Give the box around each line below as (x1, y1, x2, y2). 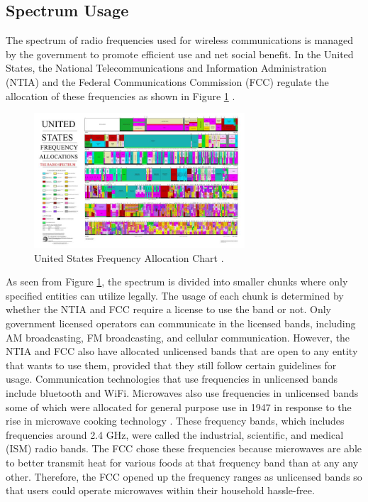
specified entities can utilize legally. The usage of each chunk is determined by (6, 288, 344, 302)
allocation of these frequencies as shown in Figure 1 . (6, 88, 235, 103)
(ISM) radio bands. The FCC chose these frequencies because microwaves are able (6, 441, 362, 456)
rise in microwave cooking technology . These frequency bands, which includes (6, 413, 345, 428)
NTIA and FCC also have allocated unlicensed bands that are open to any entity (6, 344, 358, 359)
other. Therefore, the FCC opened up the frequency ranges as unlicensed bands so (6, 469, 362, 484)
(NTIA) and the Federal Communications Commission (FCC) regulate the (6, 74, 329, 89)
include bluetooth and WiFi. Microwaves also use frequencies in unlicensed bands (6, 386, 359, 400)
